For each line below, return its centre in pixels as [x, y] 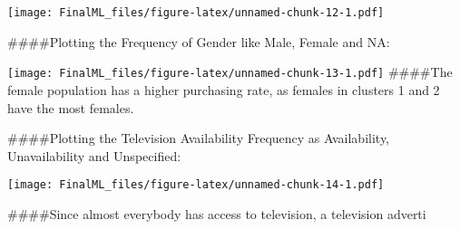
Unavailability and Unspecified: [94, 155]
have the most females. [71, 107]
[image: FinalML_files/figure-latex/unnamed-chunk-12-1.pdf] [196, 13]
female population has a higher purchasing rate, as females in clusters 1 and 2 [224, 89]
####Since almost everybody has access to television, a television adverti [217, 213]
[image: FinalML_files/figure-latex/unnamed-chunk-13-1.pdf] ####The [230, 72]
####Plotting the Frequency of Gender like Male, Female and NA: [199, 41]
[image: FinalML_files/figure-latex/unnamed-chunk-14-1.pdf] [196, 185]
